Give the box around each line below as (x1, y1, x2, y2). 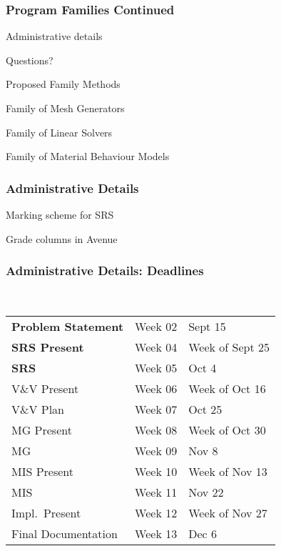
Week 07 (135, 401, 178, 417)
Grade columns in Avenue (6, 231, 118, 246)
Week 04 (135, 339, 178, 355)
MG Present (11, 422, 72, 438)
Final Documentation (11, 525, 118, 542)
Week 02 (135, 318, 178, 334)
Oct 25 (188, 401, 223, 417)
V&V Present (11, 380, 79, 397)
